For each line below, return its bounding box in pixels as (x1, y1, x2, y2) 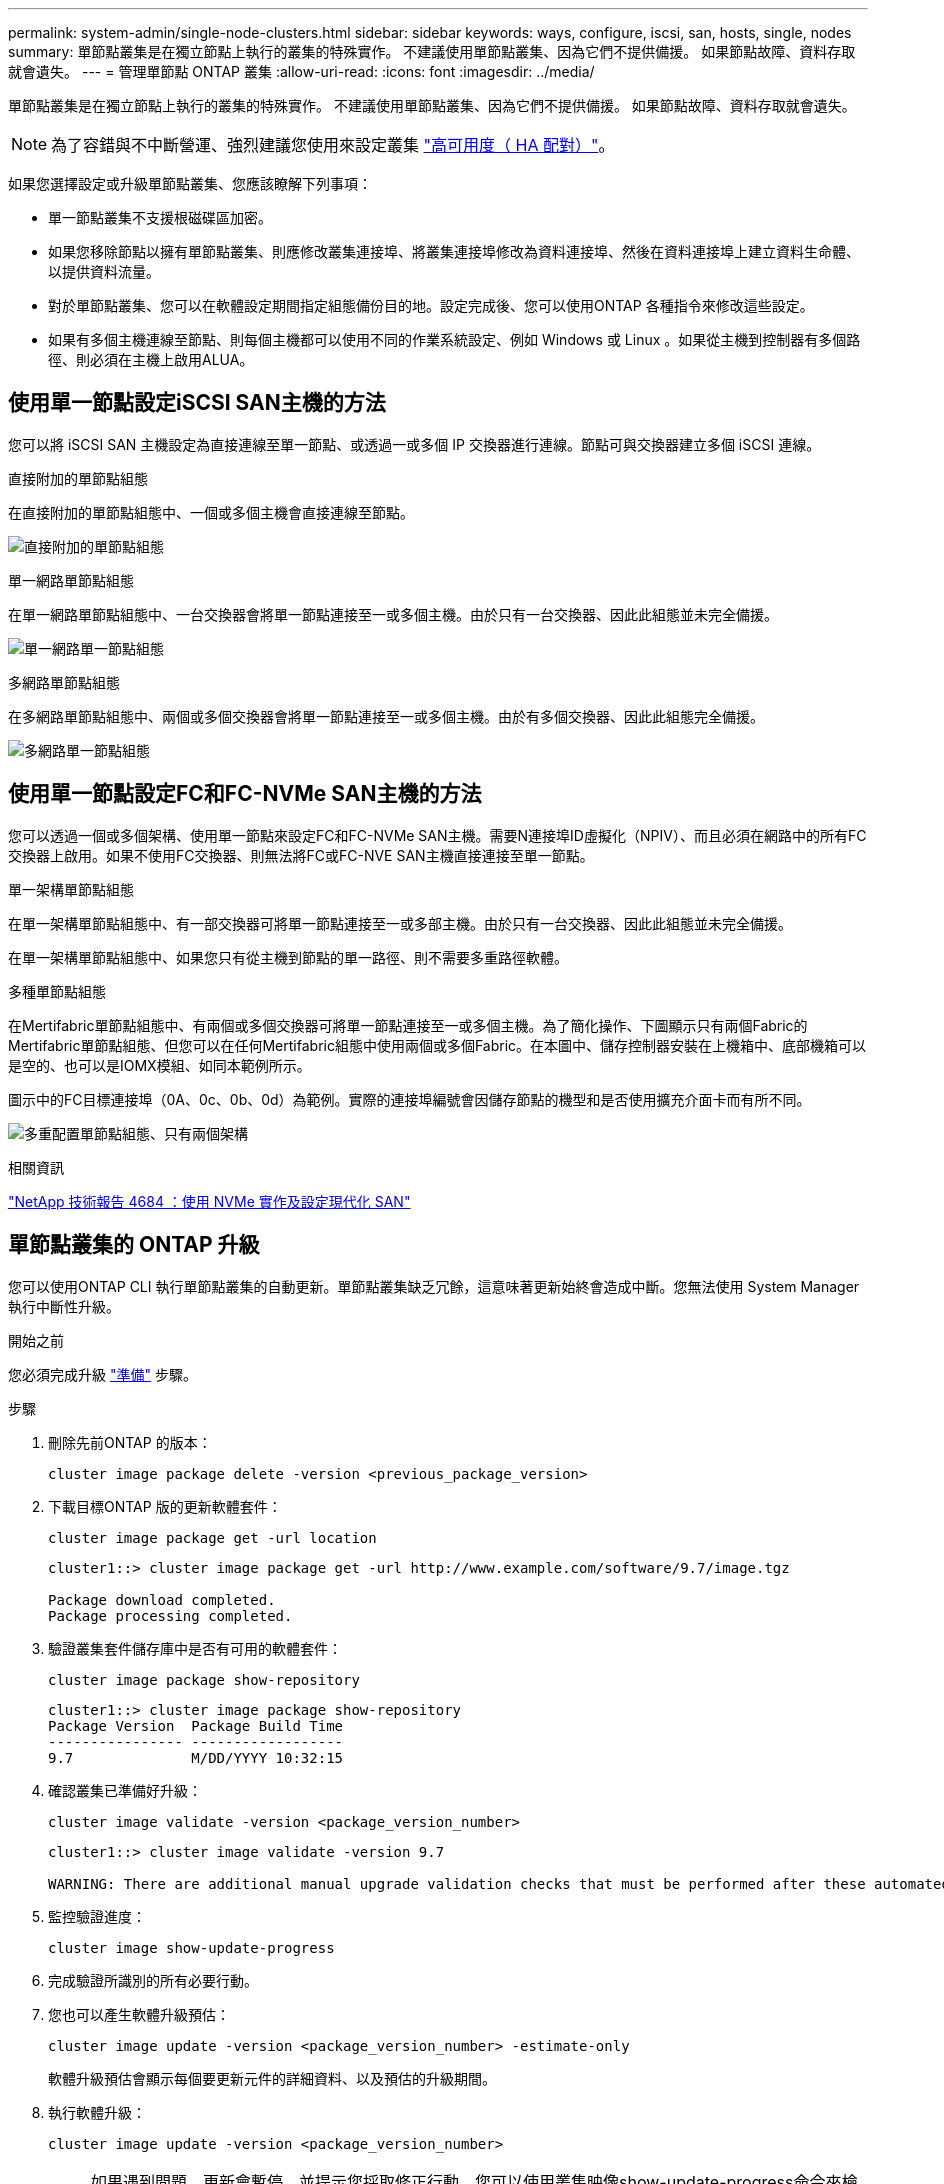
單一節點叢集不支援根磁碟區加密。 (48, 209, 272, 226)
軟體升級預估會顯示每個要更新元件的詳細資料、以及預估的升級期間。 (48, 2069, 496, 2087)
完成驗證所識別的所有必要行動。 (48, 1971, 258, 1989)
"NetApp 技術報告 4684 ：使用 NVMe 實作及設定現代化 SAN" (8, 1192, 411, 1210)
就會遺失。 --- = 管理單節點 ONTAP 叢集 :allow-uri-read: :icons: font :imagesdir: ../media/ (8, 63, 595, 80)
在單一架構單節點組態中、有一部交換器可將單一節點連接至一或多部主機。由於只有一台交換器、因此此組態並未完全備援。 (8, 914, 792, 932)
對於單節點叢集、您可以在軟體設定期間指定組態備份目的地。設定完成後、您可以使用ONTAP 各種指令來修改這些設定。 (48, 297, 814, 314)
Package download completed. (48, 1591, 276, 1608)
